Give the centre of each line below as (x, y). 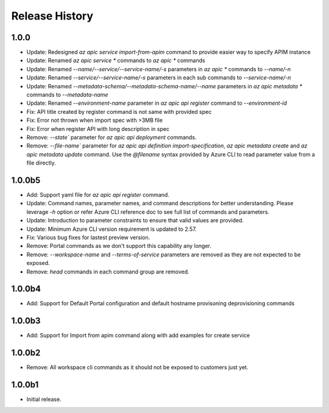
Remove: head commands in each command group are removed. (108, 272)
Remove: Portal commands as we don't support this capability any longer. (119, 246)
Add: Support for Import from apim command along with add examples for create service (138, 336)
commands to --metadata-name (67, 95)
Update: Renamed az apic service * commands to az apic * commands (116, 60)
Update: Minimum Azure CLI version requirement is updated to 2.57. (112, 229)
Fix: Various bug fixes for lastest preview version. (88, 237)
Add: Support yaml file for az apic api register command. (98, 195)
